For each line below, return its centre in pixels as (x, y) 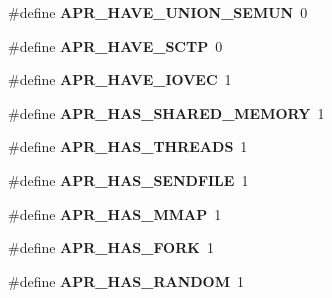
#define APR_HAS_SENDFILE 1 (128, 179)
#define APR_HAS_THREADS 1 (128, 146)
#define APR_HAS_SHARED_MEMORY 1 (166, 112)
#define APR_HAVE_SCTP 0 (115, 45)
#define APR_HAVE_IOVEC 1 (120, 79)
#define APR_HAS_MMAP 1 (115, 213)
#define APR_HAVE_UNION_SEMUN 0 (158, 12)
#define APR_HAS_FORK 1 (111, 247)
